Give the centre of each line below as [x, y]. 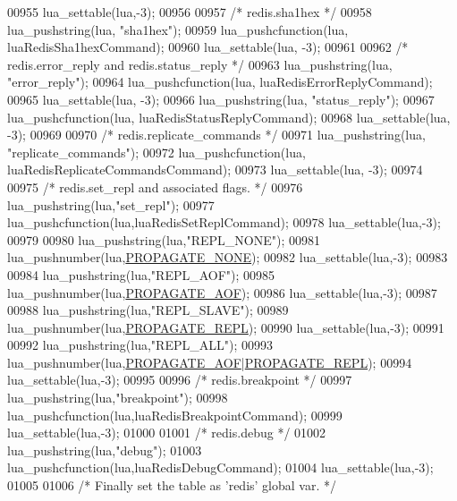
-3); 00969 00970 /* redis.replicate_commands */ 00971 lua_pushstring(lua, [216, 135]
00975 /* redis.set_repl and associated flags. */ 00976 [155, 187]
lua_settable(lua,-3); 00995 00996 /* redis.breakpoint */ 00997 [180, 380]
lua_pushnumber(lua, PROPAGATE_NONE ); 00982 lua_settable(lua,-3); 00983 [228, 257]
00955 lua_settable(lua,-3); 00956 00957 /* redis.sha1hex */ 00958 [190, 12]
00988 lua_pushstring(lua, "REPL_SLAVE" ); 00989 [148, 310]
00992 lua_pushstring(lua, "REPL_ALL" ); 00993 [140, 345]
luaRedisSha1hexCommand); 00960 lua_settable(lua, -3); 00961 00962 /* [208, 47]
